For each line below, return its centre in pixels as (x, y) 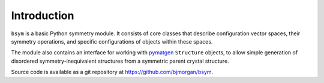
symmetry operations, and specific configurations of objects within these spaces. (112, 41)
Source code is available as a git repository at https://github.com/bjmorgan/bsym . (112, 72)
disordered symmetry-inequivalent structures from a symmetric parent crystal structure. (120, 61)
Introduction (43, 16)
